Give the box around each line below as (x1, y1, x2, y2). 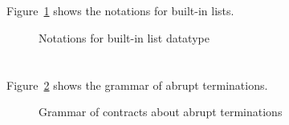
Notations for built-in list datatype (39, 29, 210, 46)
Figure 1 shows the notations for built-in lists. (6, 2, 234, 19)
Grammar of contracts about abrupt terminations (39, 103, 283, 120)
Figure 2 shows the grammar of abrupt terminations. (6, 76, 268, 93)
